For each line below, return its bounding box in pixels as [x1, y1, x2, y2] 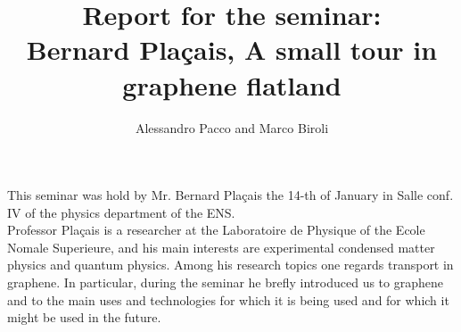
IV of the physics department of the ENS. [7, 203, 235, 221]
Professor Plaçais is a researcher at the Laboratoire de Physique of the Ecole [7, 220, 425, 239]
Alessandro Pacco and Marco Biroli [135, 118, 329, 137]
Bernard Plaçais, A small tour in [26, 31, 438, 68]
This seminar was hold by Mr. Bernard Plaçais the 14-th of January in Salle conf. [7, 186, 454, 204]
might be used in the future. [7, 308, 161, 327]
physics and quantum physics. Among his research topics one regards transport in [7, 255, 454, 274]
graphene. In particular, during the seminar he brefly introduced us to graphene [7, 273, 443, 292]
